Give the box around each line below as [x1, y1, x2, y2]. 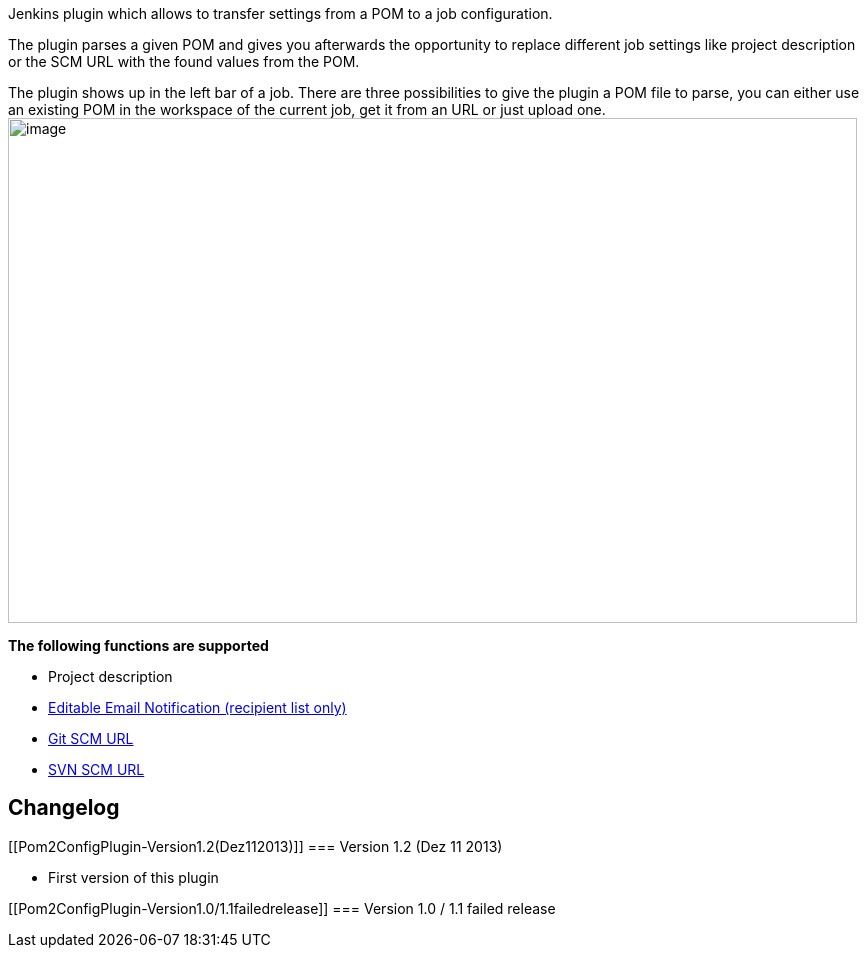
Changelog [8, 795, 120, 821]
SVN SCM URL [48, 761, 145, 778]
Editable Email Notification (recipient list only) [48, 699, 347, 716]
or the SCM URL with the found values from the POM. [8, 53, 360, 70]
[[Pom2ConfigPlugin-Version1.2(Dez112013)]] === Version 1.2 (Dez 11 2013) [8, 837, 503, 855]
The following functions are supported [8, 637, 269, 654]
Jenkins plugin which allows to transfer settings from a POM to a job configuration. [8, 5, 553, 22]
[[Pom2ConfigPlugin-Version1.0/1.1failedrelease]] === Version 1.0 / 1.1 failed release [8, 899, 556, 917]
